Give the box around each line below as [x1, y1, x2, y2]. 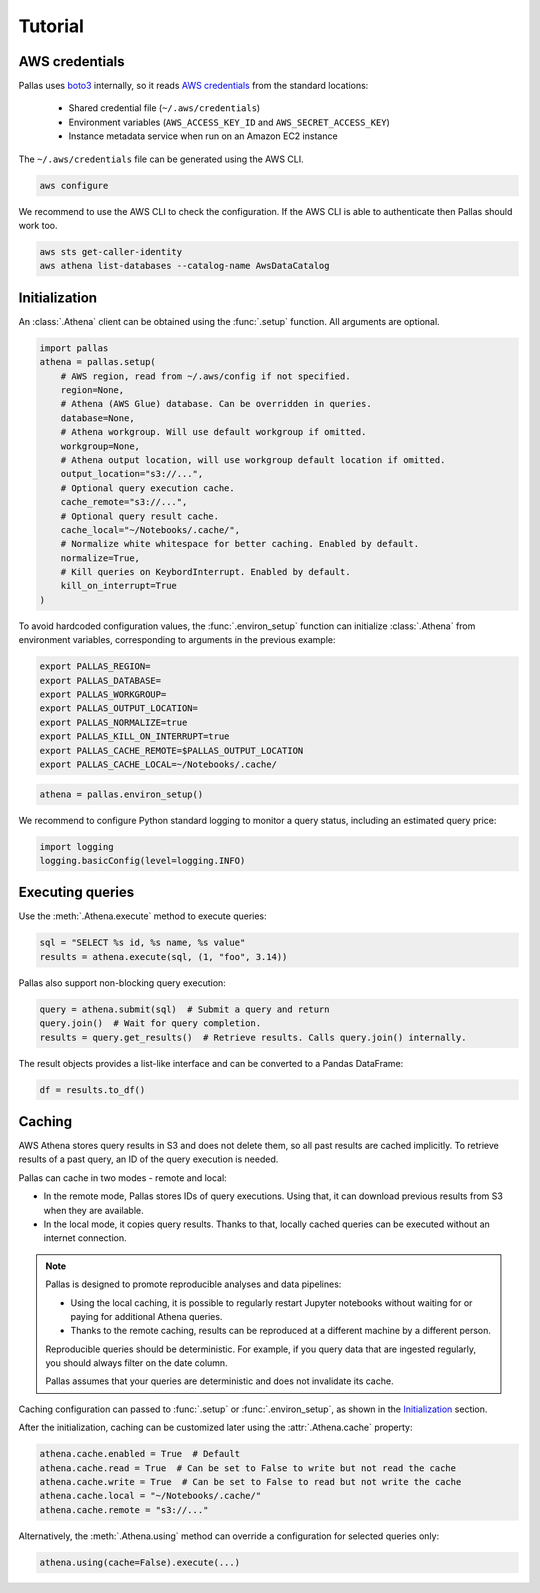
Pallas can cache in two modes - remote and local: [18, 1171, 227, 1184]
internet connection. [43, 1232, 127, 1244]
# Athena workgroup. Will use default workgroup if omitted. [60, 426, 367, 438]
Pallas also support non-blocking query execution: [18, 976, 227, 989]
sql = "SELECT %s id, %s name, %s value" [39, 937, 246, 949]
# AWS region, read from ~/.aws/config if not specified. [60, 370, 351, 382]
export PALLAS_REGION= [39, 661, 151, 672]
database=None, [60, 412, 135, 424]
